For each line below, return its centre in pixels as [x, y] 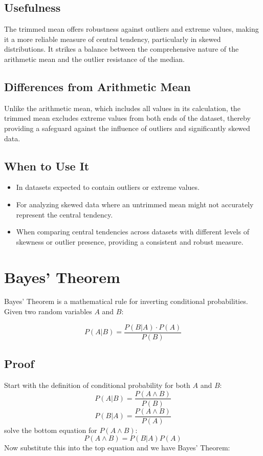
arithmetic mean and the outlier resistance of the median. [94, 59]
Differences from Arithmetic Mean [97, 86]
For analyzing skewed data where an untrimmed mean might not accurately [135, 204]
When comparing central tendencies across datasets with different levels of [133, 232]
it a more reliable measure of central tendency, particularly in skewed [113, 39]
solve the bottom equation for [51, 430]
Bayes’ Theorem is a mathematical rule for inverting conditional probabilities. [126, 301]
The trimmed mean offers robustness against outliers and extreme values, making [131, 29]
